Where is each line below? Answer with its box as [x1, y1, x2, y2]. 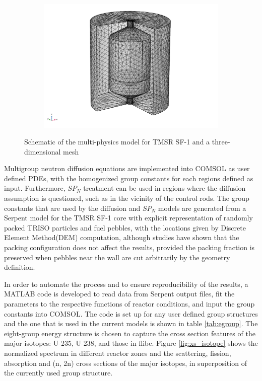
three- [212, 136, 230, 147]
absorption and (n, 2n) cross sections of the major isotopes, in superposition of [4, 357, 247, 368]
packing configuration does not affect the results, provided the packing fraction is [4, 242, 255, 253]
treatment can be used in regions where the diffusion [83, 183, 246, 193]
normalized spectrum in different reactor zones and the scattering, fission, [4, 347, 231, 358]
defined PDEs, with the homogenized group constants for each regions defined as [4, 173, 253, 183]
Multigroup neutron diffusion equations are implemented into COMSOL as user [4, 163, 250, 174]
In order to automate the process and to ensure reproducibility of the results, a [4, 278, 248, 289]
